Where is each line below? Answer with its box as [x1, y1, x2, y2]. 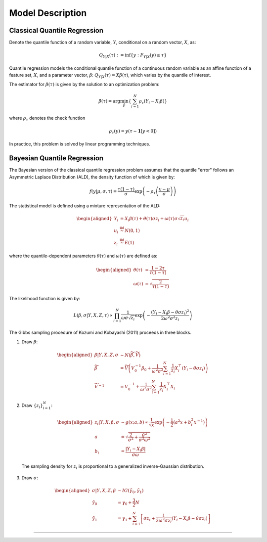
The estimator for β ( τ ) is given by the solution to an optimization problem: [9, 81, 160, 87]
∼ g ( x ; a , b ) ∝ [121, 419, 148, 425]
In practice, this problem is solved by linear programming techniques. [9, 141, 150, 147]
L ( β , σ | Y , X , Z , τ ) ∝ [73, 313, 113, 318]
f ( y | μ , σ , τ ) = [89, 188, 117, 194]
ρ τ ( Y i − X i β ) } [138, 98, 168, 105]
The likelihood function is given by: [9, 296, 81, 302]
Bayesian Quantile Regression [9, 154, 104, 163]
